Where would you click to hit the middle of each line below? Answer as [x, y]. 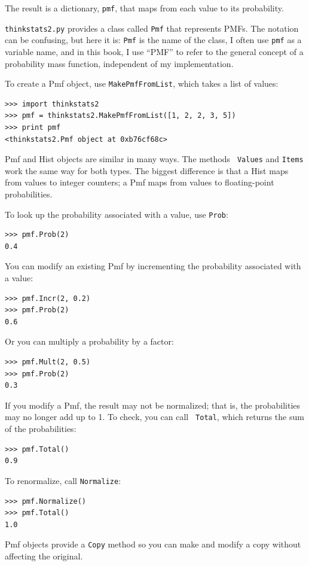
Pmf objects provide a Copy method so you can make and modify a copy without [153, 544]
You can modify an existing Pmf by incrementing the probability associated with [153, 266]
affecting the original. [44, 556]
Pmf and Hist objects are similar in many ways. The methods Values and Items [154, 159]
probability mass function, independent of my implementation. [119, 63]
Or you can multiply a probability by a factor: [89, 341]
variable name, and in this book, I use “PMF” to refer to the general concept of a [154, 51]
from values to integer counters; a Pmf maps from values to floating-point [140, 182]
